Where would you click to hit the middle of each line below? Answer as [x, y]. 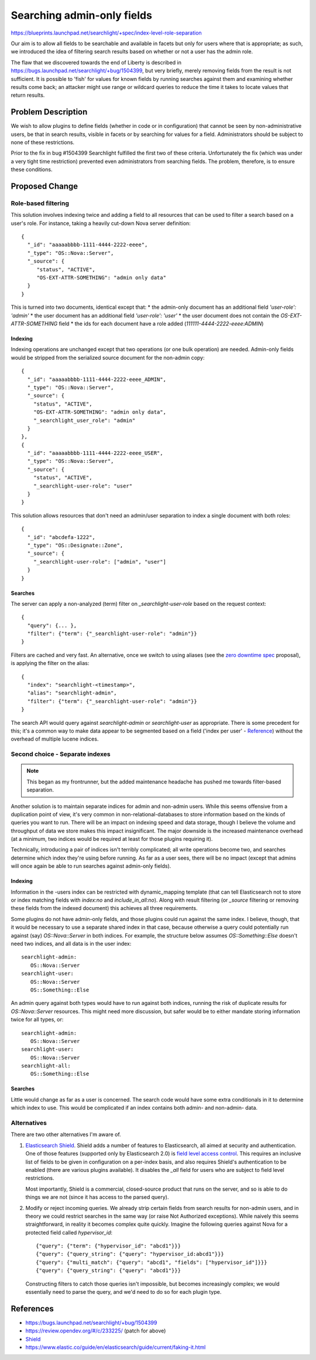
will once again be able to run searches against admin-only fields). [91, 866]
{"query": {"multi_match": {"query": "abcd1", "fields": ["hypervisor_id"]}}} [152, 1262]
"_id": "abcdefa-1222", [61, 537]
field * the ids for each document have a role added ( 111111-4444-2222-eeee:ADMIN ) [161, 323]
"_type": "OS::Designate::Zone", [75, 545]
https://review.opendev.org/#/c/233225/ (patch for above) [96, 1331]
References [32, 1309]
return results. [28, 95]
